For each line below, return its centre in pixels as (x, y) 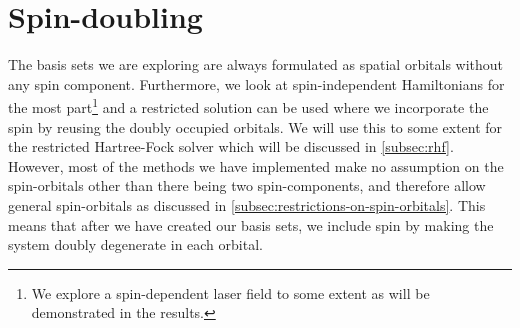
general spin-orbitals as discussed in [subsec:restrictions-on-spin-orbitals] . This (247, 204)
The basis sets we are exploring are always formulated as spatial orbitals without (256, 64)
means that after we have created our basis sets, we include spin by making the (251, 224)
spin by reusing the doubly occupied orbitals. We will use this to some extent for (255, 126)
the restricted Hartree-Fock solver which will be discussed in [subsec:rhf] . (231, 146)
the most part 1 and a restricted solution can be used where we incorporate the (248, 105)
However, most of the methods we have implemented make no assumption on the (256, 165)
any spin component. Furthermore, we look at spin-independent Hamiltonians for (256, 83)
